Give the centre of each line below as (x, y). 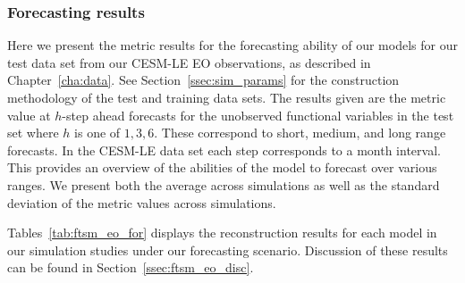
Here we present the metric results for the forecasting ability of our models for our (232, 45)
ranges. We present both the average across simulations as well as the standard (224, 184)
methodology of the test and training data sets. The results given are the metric (227, 97)
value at (29, 115)
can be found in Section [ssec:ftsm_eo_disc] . (131, 267)
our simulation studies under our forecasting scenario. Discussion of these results (228, 250)
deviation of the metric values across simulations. (142, 202)
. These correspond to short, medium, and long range (300, 133)
